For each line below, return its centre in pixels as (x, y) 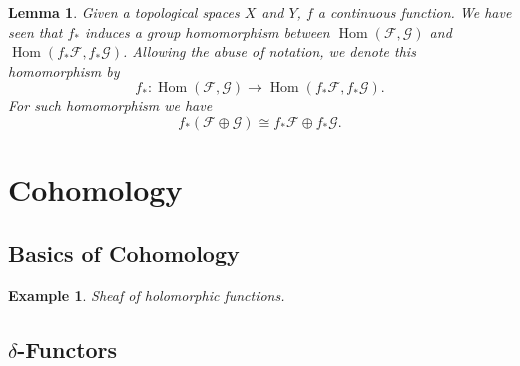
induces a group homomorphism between (207, 31)
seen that (35, 31)
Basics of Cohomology (124, 252)
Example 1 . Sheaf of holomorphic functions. (146, 294)
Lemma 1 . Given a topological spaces (124, 12)
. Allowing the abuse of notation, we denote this (269, 51)
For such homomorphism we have (110, 105)
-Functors (67, 348)
